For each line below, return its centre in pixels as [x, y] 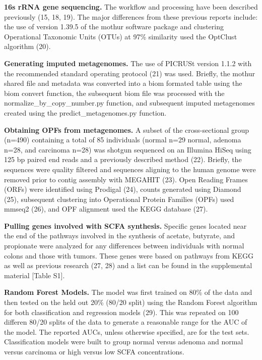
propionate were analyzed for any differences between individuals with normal [124, 246]
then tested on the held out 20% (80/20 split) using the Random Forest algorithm [131, 302]
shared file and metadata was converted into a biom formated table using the [123, 83]
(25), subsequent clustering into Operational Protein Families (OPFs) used [119, 199]
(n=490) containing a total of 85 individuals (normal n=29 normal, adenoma [123, 140]
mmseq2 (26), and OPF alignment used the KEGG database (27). [106, 209]
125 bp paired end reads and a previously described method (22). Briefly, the [123, 159]
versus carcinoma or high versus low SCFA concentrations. [94, 351]
